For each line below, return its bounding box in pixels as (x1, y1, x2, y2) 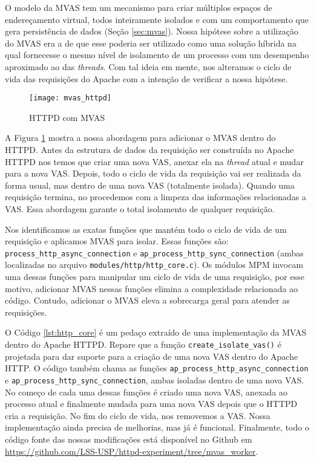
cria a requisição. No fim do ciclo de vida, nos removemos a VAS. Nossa (5, 409, 270, 421)
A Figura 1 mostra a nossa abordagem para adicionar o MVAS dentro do (5, 131, 276, 144)
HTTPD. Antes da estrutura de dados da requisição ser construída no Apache (5, 143, 294, 155)
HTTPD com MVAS (29, 111, 105, 123)
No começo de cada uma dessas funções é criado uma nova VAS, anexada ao (5, 385, 287, 398)
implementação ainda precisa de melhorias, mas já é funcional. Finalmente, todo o (5, 421, 309, 434)
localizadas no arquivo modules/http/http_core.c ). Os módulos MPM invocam (5, 258, 304, 271)
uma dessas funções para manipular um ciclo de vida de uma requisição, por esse (5, 270, 304, 283)
